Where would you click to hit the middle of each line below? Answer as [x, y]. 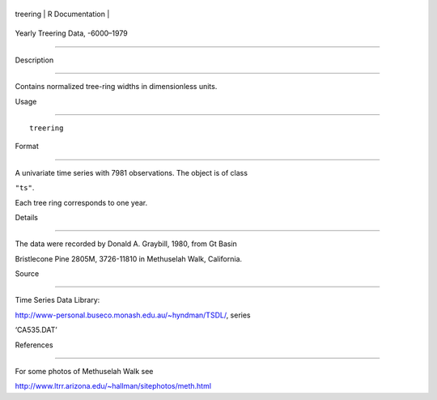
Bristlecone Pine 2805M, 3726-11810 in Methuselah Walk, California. [129, 258]
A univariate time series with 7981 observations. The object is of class [132, 172]
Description [34, 60]
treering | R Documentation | [62, 14]
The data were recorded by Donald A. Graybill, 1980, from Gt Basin [126, 244]
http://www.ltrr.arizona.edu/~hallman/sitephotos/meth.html [113, 386]
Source [27, 274]
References [34, 345]
